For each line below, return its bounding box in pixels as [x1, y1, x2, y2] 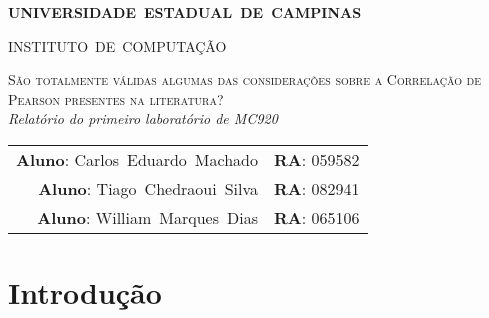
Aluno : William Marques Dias [37, 205, 258, 229]
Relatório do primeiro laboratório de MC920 [8, 108, 278, 129]
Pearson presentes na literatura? [8, 88, 224, 109]
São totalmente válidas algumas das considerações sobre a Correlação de [8, 69, 482, 90]
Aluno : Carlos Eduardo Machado [16, 147, 258, 171]
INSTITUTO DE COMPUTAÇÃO [8, 35, 227, 56]
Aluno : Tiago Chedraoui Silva [38, 176, 258, 200]
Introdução [8, 272, 162, 313]
